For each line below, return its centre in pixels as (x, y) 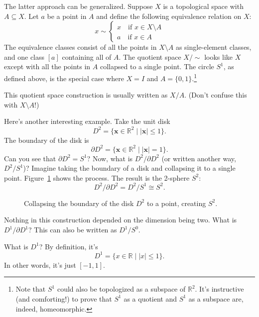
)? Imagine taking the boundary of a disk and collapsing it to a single (129, 168)
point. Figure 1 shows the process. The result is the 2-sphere (97, 177)
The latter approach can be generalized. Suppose (78, 6)
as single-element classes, (213, 47)
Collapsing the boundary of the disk (79, 203)
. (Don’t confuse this (216, 95)
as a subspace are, (216, 298)
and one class (24, 56)
